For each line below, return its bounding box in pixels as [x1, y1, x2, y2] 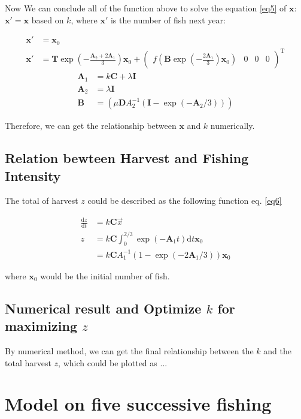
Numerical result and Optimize [5, 299, 202, 317]
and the [263, 345, 291, 357]
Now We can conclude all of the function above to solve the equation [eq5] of [5, 2, 287, 14]
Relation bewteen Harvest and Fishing [5, 149, 249, 167]
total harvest [5, 356, 51, 369]
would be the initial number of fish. [40, 269, 170, 282]
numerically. [210, 119, 255, 132]
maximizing [5, 316, 78, 335]
